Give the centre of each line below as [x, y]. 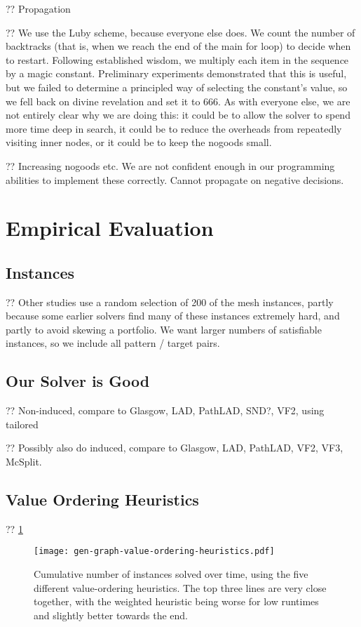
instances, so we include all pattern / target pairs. [113, 343]
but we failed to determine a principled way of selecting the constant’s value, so [177, 87]
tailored [22, 424]
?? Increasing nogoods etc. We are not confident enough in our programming [170, 165]
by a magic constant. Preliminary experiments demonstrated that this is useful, [176, 73]
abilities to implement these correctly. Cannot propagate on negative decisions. [175, 179]
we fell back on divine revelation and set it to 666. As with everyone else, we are [178, 101]
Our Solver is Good [78, 381]
